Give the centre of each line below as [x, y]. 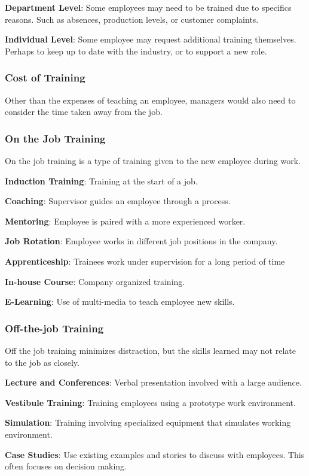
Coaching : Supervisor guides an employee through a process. [118, 201]
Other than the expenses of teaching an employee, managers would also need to [150, 100]
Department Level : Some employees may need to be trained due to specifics [148, 7]
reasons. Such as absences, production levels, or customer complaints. [132, 19]
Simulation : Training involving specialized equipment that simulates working [148, 422]
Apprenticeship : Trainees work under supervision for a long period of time [145, 261]
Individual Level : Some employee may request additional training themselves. [151, 39]
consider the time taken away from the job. [84, 112]
